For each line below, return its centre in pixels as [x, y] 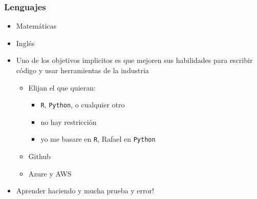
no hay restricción [69, 121]
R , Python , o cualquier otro [83, 105]
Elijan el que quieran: [62, 87]
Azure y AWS [50, 173]
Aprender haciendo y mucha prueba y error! [85, 191]
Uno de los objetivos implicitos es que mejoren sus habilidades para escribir [134, 60]
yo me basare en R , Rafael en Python [98, 139]
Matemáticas [36, 26]
